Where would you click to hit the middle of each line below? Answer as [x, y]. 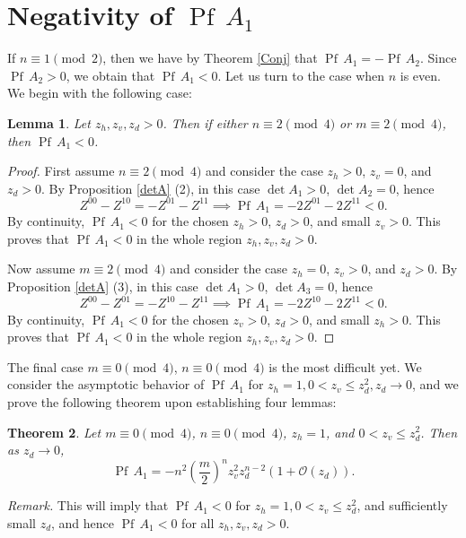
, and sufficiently [402, 505]
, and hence [83, 522]
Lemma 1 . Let [49, 122]
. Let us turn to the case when [301, 75]
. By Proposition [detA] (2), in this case [151, 188]
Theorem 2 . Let [54, 432]
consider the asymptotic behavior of [106, 384]
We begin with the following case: [100, 93]
